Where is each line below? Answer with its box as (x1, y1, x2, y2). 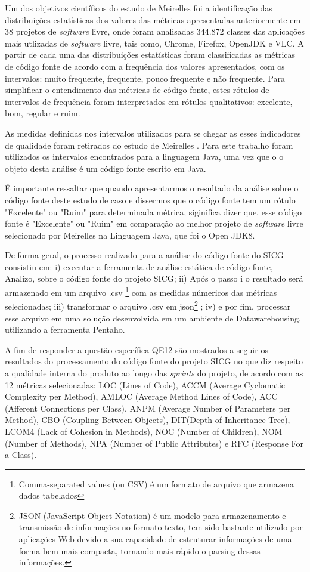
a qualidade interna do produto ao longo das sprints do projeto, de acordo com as (5, 366, 303, 379)
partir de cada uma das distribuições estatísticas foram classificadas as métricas (5, 48, 296, 61)
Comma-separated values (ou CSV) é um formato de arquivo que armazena (18, 477, 294, 490)
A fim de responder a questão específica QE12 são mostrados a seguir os (5, 343, 268, 355)
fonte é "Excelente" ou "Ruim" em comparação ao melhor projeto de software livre (5, 217, 303, 230)
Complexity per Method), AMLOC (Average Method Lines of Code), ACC (5, 390, 278, 403)
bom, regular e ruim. (5, 107, 80, 119)
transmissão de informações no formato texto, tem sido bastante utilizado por (18, 521, 303, 533)
